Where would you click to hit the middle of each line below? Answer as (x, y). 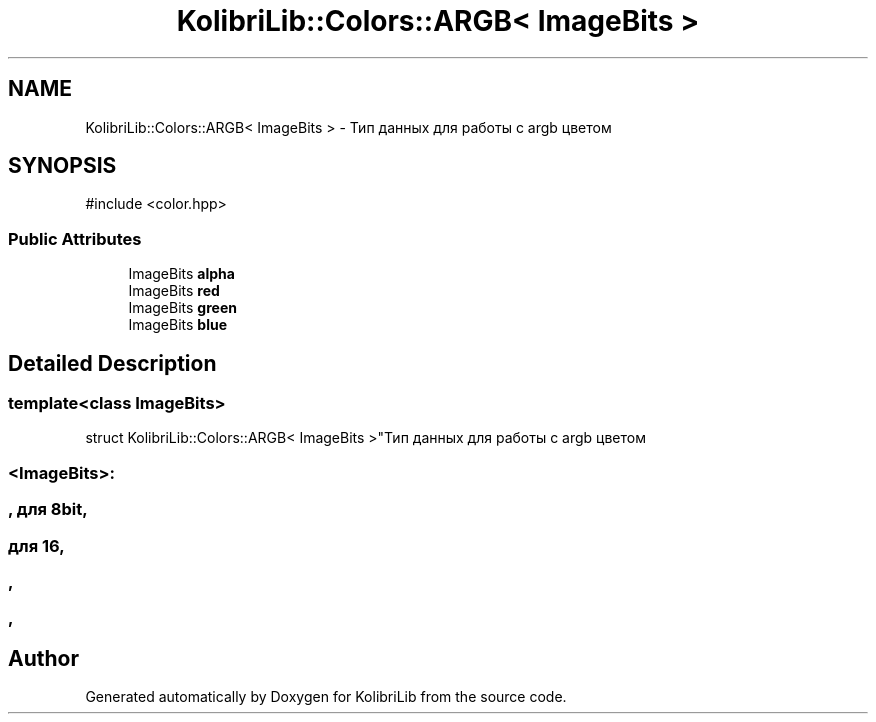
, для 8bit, (48, 509)
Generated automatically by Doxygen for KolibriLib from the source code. (326, 697)
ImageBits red (174, 291)
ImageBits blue (178, 325)
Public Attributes (75, 238)
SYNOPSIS (62, 166)
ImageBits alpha (181, 274)
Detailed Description (112, 363)
